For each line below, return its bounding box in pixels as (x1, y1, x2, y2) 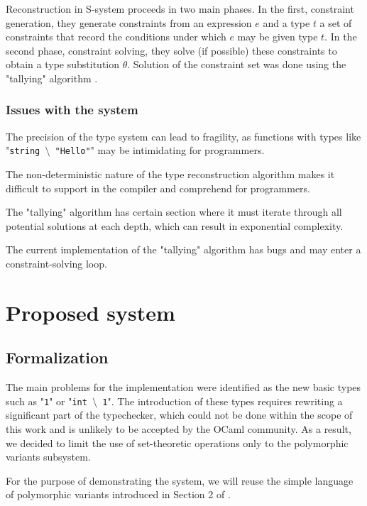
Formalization (6, 346, 109, 368)
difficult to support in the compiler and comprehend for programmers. (6, 180, 311, 195)
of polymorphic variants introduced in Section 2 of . (6, 487, 231, 502)
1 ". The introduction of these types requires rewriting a (102, 393, 343, 408)
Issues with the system (6, 101, 138, 119)
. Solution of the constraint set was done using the (127, 57, 346, 72)
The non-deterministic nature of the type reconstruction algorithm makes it (6, 167, 335, 182)
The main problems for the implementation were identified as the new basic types (6, 380, 361, 395)
